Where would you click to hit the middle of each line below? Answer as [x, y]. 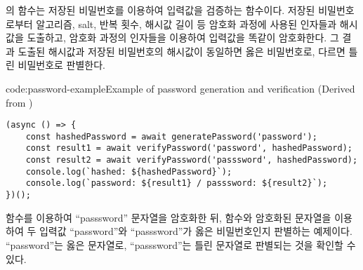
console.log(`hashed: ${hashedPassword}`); [129, 171]
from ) [19, 102]
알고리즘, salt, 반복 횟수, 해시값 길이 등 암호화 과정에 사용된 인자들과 [186, 23]
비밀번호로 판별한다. [62, 65]
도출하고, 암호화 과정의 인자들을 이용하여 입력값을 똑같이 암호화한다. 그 [183, 38]
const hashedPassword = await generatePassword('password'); [171, 136]
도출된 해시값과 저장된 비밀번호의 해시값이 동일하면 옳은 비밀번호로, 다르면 [181, 51]
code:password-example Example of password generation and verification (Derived [180, 88]
